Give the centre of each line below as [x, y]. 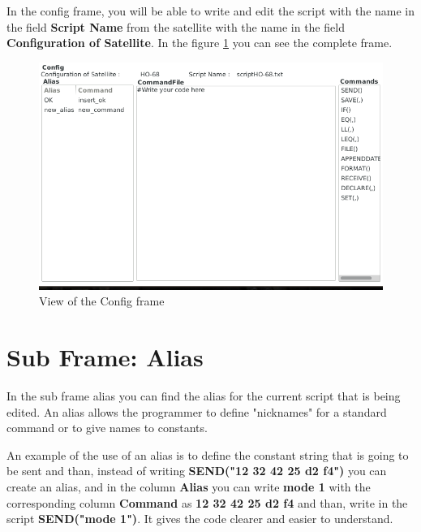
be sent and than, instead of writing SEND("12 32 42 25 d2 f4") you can [197, 471]
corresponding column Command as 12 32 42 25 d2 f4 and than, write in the [207, 502]
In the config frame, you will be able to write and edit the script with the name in [211, 11]
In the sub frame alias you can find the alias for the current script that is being [204, 396]
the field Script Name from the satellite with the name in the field [176, 26]
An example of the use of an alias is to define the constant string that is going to [208, 454]
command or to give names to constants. [107, 428]
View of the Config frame [102, 301]
